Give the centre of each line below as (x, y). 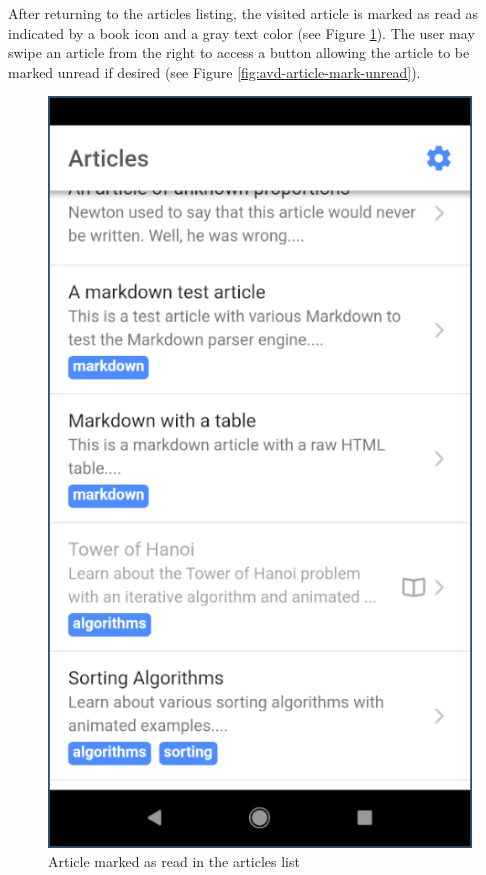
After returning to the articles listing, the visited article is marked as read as (243, 13)
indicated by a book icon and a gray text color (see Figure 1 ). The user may (241, 32)
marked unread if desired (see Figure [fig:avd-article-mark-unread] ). (214, 71)
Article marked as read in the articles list (174, 861)
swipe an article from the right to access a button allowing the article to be (239, 52)
